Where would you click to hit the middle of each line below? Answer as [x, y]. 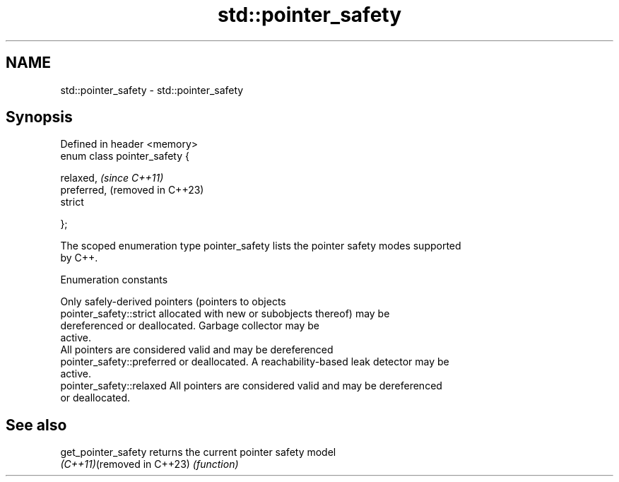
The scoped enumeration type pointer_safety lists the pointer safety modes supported [261, 246]
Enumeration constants [114, 280]
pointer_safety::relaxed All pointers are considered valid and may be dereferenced [251, 386]
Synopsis [39, 117]
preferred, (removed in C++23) [132, 190]
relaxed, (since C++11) [112, 178]
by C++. [79, 258]
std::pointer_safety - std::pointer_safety [152, 90]
